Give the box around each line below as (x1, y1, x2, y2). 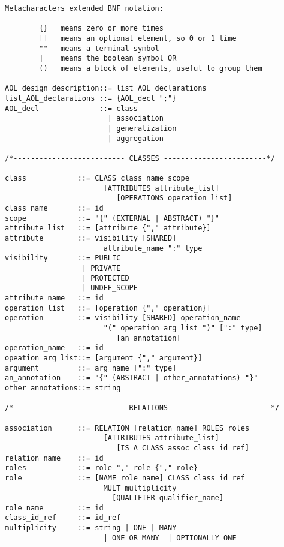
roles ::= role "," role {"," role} (5, 464, 198, 473)
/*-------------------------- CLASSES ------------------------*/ (5, 154, 276, 163)
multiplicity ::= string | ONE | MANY (5, 524, 177, 533)
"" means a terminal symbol (39, 44, 159, 53)
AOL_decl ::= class (5, 104, 138, 113)
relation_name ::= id (5, 453, 104, 462)
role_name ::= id (5, 503, 104, 512)
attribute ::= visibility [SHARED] (5, 234, 177, 243)
